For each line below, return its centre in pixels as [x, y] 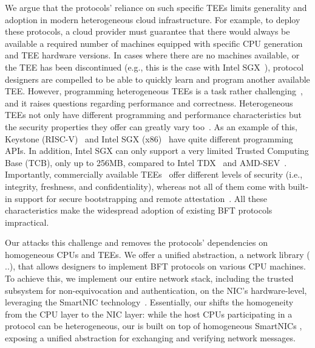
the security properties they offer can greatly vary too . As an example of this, [151, 126]
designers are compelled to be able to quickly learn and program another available [157, 79]
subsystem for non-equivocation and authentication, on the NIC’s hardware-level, [156, 290]
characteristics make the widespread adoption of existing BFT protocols [139, 210]
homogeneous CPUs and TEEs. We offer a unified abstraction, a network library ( [157, 254]
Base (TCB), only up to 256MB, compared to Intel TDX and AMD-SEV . [146, 162]
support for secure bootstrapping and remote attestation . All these [141, 198]
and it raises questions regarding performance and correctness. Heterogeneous [149, 103]
